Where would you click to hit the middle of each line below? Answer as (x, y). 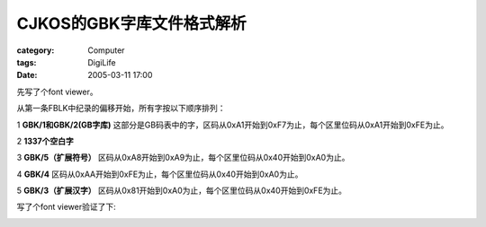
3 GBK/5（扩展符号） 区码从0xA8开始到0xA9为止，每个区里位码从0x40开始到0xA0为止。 (183, 158)
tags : (27, 62)
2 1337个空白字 (45, 141)
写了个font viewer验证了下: (66, 207)
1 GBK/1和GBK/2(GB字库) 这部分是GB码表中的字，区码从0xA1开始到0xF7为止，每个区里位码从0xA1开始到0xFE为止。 (233, 125)
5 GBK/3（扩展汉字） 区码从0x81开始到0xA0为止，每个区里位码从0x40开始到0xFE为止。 (181, 191)
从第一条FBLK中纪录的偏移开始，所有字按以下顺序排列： (121, 109)
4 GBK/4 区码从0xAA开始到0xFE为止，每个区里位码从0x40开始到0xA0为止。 (160, 174)
